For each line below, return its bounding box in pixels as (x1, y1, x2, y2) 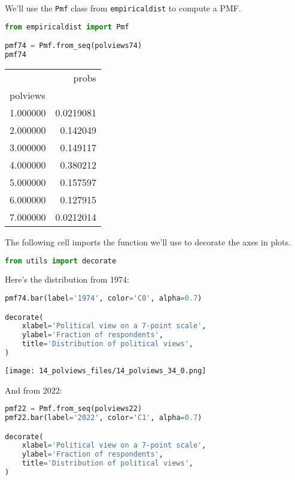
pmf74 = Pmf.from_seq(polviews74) (5, 41, 142, 50)
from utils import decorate (5, 256, 117, 265)
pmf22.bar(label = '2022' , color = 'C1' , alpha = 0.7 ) (5, 413, 202, 422)
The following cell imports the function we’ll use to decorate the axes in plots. (5, 235, 291, 248)
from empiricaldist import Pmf (5, 22, 129, 31)
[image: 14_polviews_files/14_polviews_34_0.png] (5, 366, 206, 375)
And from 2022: (5, 383, 62, 396)
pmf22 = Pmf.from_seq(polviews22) (5, 404, 142, 413)
